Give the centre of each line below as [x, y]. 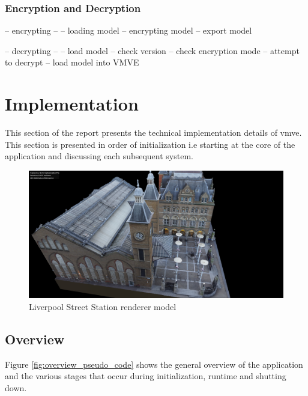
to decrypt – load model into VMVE [72, 62]
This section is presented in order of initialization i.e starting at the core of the [150, 144]
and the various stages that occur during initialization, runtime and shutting [146, 376]
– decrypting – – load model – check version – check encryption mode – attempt [152, 50]
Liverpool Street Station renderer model [103, 306]
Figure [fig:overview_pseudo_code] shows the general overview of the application [154, 364]
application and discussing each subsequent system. [99, 156]
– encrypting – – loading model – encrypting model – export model [128, 30]
